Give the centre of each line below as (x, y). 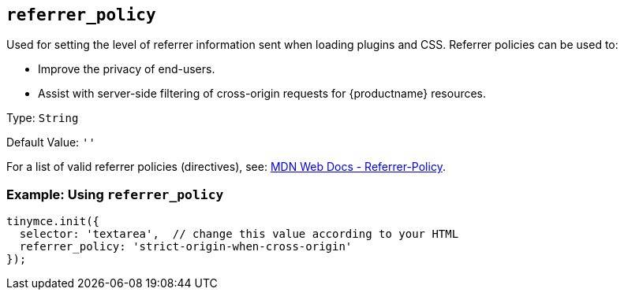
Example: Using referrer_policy (115, 194)
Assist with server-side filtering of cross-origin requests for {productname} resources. (262, 94)
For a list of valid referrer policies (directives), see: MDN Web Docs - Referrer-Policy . (226, 167)
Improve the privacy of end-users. (127, 69)
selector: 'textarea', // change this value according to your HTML (239, 234)
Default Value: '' (51, 142)
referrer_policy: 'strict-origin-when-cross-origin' (186, 247)
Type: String (43, 118)
